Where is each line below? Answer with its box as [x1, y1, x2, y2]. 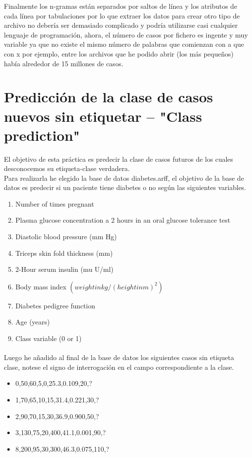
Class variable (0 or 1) [15, 333, 82, 343]
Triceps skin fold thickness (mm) [15, 248, 113, 258]
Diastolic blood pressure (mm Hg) [15, 231, 117, 242]
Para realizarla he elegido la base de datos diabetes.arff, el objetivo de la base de [4, 172, 244, 183]
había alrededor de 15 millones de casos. [4, 58, 124, 68]
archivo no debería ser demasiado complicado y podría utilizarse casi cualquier [4, 20, 238, 30]
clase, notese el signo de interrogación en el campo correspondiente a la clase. [4, 362, 234, 372]
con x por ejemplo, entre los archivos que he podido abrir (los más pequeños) [4, 48, 234, 58]
